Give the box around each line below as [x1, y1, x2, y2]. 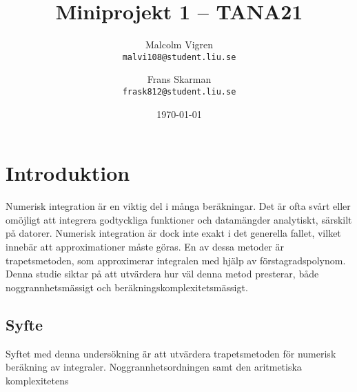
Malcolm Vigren [145, 37, 214, 52]
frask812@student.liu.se [122, 86, 236, 97]
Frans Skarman [147, 72, 212, 86]
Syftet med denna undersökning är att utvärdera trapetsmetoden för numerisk [6, 346, 336, 360]
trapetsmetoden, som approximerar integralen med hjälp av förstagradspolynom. [6, 253, 346, 267]
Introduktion [6, 159, 130, 187]
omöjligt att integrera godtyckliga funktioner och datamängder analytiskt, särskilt [6, 212, 352, 226]
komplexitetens [6, 373, 69, 387]
